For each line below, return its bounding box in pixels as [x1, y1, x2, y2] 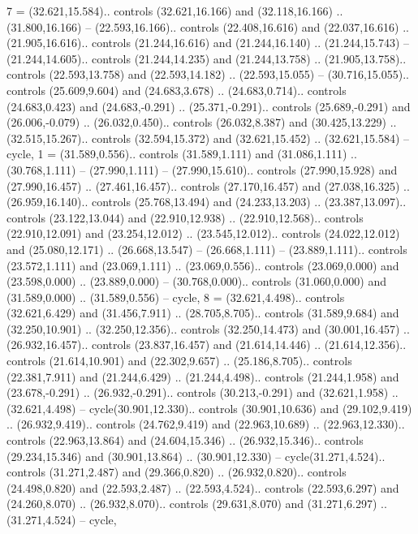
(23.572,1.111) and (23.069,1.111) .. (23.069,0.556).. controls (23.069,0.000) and [6, 256, 399, 273]
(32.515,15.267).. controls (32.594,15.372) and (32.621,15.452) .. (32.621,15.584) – [6, 129, 409, 146]
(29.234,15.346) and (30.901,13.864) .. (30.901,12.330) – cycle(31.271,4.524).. [6, 447, 386, 464]
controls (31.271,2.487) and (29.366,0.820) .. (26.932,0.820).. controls [6, 463, 347, 480]
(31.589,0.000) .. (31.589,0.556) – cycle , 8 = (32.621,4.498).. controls [6, 288, 345, 305]
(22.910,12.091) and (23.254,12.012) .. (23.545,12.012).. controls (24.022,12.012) [6, 225, 400, 242]
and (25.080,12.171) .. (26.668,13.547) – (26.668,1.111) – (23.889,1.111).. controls [6, 240, 407, 257]
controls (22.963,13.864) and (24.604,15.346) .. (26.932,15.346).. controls [6, 432, 364, 449]
